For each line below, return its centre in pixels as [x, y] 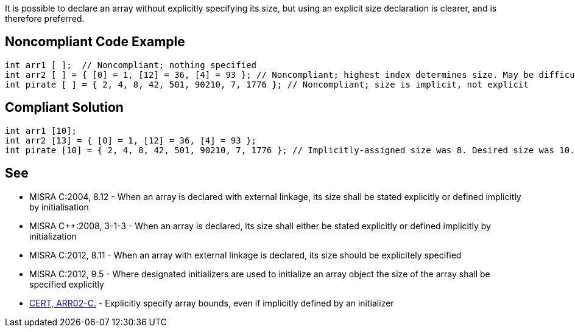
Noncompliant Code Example [95, 42]
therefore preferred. [45, 19]
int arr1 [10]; [41, 130]
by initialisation [59, 207]
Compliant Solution [64, 108]
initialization [53, 236]
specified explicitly [67, 284]
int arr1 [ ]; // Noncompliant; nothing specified [131, 65]
